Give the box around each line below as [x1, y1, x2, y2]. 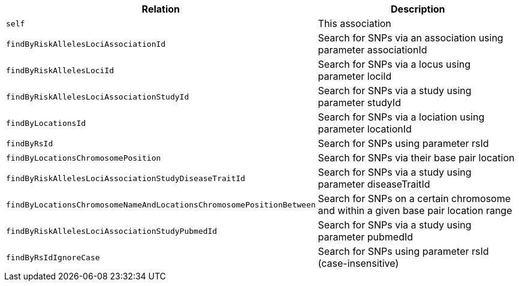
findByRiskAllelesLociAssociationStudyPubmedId [6, 226, 218, 236]
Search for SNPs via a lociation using [318, 111, 485, 123]
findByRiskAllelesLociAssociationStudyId [6, 92, 189, 101]
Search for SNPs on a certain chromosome [318, 192, 511, 204]
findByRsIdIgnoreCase [6, 252, 100, 262]
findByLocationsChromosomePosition [6, 153, 161, 162]
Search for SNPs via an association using [318, 32, 503, 44]
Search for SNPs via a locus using [318, 58, 471, 70]
